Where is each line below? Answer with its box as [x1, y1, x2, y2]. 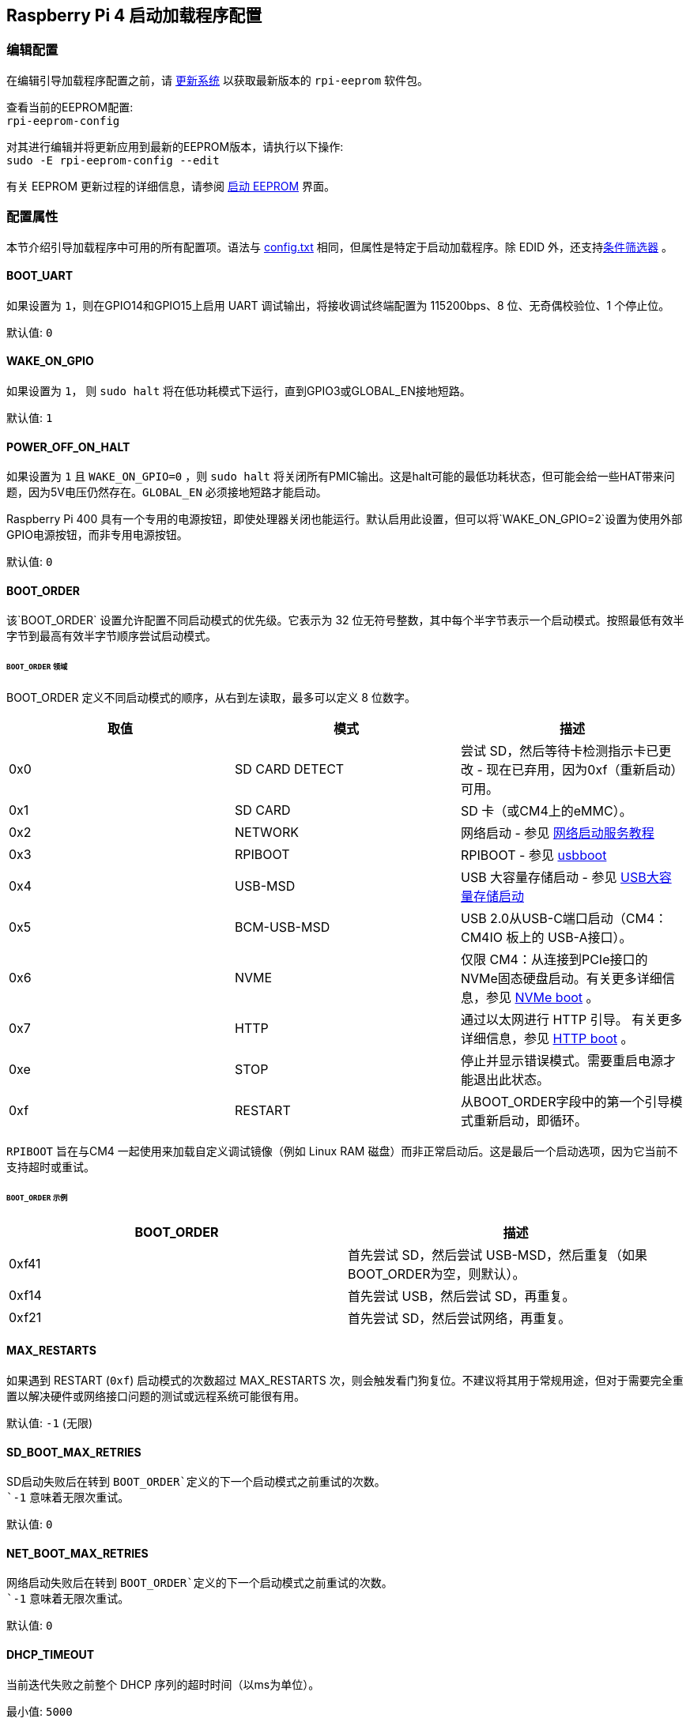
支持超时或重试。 [6, 1160, 95, 1174]
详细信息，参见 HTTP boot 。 [460, 1031, 634, 1047]
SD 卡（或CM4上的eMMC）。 [460, 803, 632, 820]
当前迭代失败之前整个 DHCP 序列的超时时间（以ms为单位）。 [6, 1677, 320, 1691]
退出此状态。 [473, 1072, 549, 1088]
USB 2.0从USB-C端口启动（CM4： [460, 910, 668, 927]
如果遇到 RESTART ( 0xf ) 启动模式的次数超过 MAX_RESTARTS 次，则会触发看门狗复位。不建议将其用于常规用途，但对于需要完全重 [6, 1373, 684, 1388]
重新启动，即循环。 [473, 1113, 587, 1129]
